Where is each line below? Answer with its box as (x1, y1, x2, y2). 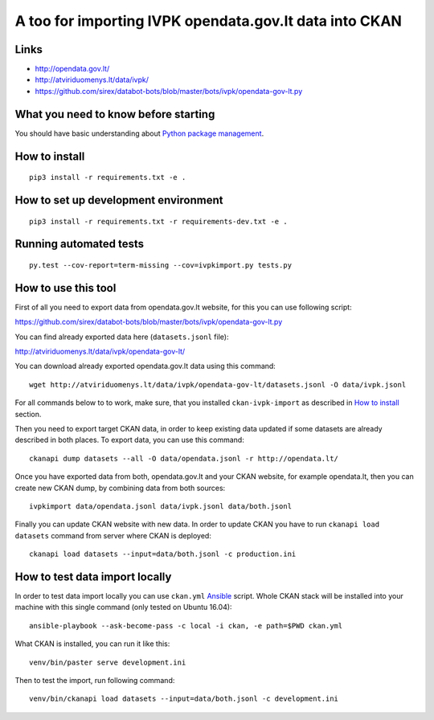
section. (14, 409, 42, 419)
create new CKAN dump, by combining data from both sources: (14, 483, 226, 493)
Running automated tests (14, 237, 145, 251)
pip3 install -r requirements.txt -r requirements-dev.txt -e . (29, 217, 289, 226)
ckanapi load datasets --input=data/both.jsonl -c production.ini (29, 550, 297, 558)
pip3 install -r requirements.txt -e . (29, 173, 186, 182)
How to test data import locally (14, 570, 172, 583)
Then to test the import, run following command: (14, 675, 175, 685)
